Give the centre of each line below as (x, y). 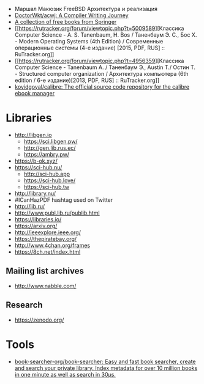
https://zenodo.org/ (39, 320)
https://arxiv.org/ (36, 226)
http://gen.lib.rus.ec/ (50, 148)
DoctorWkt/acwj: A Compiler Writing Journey (72, 15)
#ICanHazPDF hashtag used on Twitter (64, 200)
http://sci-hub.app (47, 174)
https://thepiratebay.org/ (46, 238)
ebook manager (35, 93)
